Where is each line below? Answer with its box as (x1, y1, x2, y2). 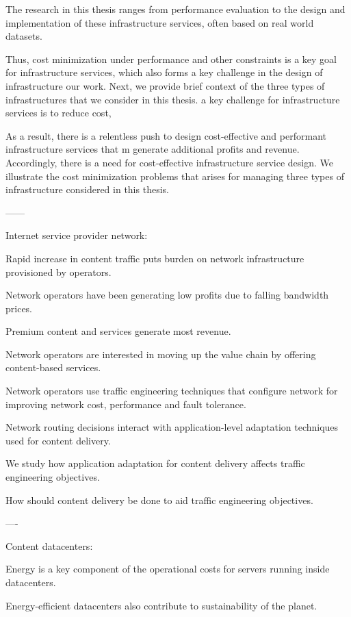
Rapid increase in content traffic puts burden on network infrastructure (5, 251, 304, 265)
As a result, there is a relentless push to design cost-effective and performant (5, 128, 326, 142)
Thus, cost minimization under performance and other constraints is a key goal (5, 51, 337, 66)
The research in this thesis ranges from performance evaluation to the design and (5, 2, 346, 16)
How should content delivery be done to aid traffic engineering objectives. (5, 492, 313, 507)
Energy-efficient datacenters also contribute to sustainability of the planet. (5, 598, 317, 612)
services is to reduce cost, (5, 105, 112, 120)
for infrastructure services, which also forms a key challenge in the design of (5, 65, 323, 79)
